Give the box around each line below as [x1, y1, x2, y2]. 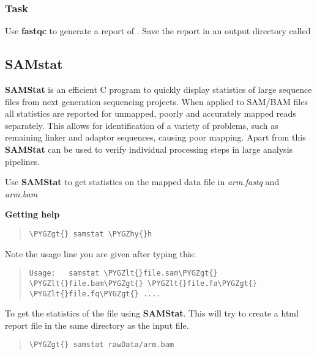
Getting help [5, 208, 60, 221]
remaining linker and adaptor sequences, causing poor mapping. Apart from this [5, 131, 306, 144]
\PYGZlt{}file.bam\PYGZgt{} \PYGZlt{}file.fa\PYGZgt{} [29, 279, 258, 288]
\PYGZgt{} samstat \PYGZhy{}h [29, 229, 152, 238]
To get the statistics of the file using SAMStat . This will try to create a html [5, 307, 299, 320]
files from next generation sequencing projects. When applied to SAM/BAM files [5, 95, 308, 108]
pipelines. [5, 155, 40, 167]
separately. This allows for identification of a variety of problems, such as [5, 119, 278, 131]
